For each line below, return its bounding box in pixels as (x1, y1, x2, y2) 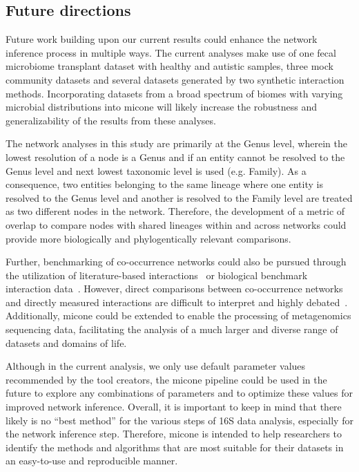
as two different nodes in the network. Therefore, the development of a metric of (6, 204, 345, 218)
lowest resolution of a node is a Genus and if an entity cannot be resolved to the (6, 149, 345, 164)
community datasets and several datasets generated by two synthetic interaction (6, 72, 345, 86)
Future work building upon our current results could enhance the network (6, 32, 318, 46)
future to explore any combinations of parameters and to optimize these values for (6, 386, 353, 400)
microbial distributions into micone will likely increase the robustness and (6, 100, 317, 114)
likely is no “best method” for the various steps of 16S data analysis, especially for (6, 413, 353, 427)
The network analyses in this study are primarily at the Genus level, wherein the (6, 136, 347, 151)
